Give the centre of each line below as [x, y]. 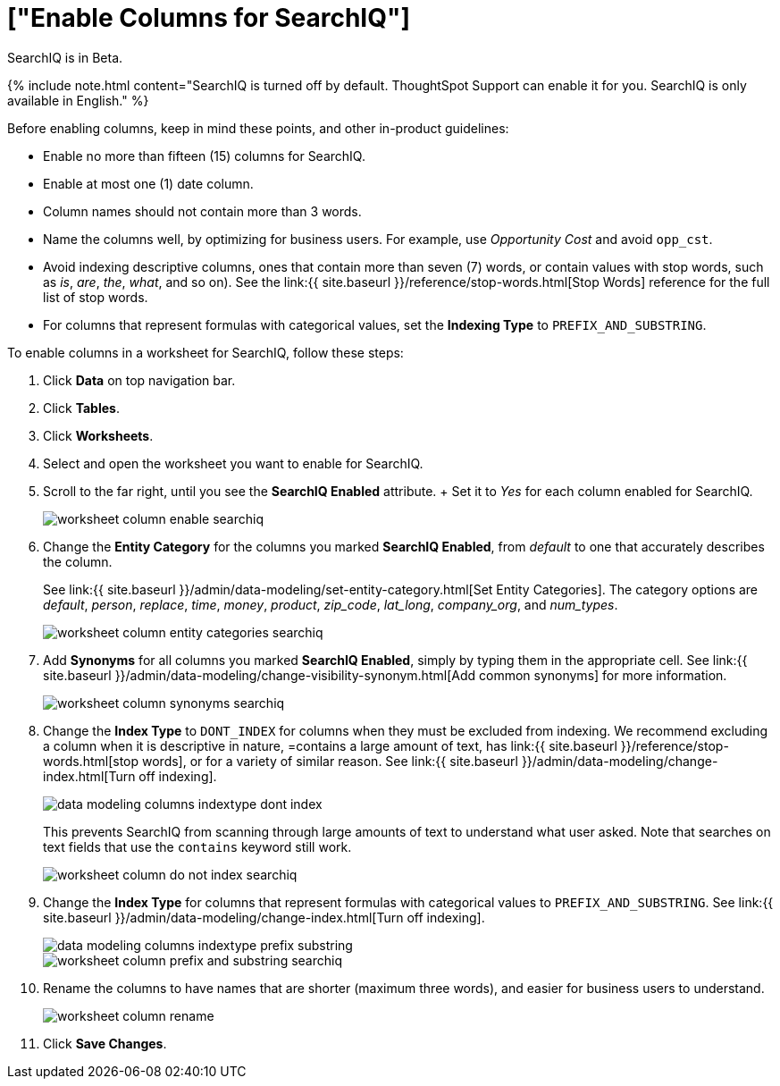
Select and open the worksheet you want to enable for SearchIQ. [233, 463]
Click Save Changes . [105, 1043]
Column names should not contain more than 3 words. [202, 211]
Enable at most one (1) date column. [148, 183]
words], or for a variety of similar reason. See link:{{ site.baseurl [330, 761]
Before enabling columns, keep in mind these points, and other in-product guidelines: [258, 128]
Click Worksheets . [98, 435]
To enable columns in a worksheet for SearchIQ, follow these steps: [205, 352]
